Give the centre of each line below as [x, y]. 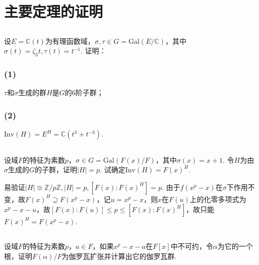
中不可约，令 [192, 246]
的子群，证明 [56, 170]
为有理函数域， [70, 41]
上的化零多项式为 [218, 199]
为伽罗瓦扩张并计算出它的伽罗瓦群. [119, 256]
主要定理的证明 [54, 11]
